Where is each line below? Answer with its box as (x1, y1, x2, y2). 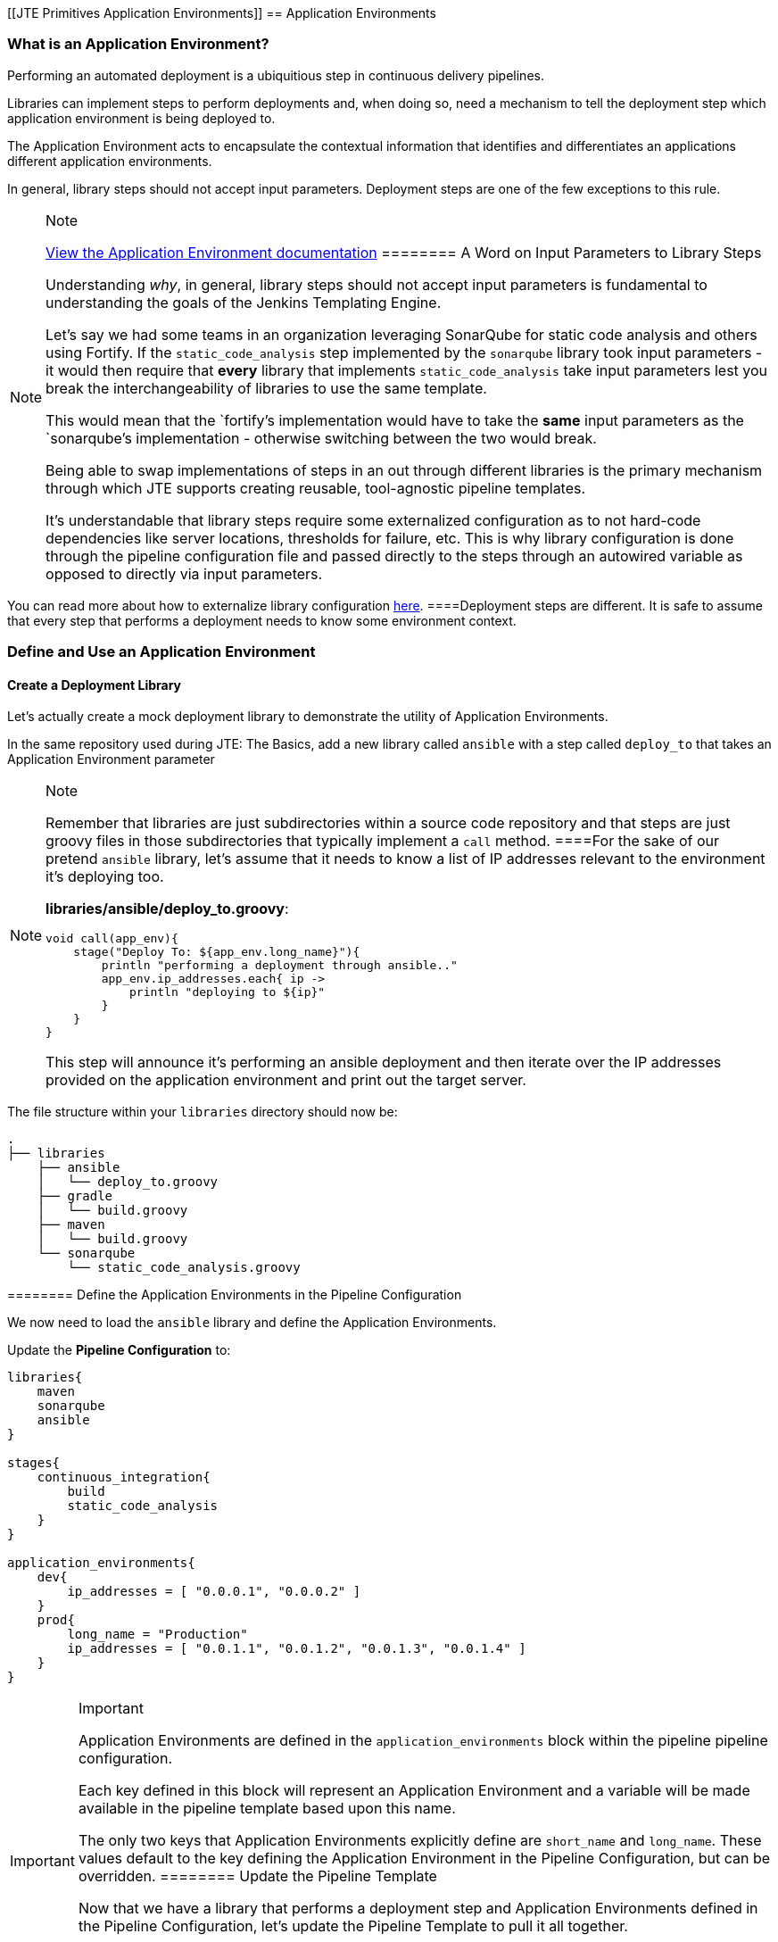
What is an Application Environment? (7, 35, 269, 54)
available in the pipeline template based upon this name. (78, 1799, 456, 1818)
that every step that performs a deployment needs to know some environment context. (7, 612, 517, 628)
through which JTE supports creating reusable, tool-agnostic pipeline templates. (46, 478, 586, 497)
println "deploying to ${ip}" (128, 985, 326, 1000)
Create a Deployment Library (7, 676, 182, 693)
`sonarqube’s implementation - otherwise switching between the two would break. (46, 428, 597, 447)
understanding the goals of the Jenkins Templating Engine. (46, 293, 442, 311)
